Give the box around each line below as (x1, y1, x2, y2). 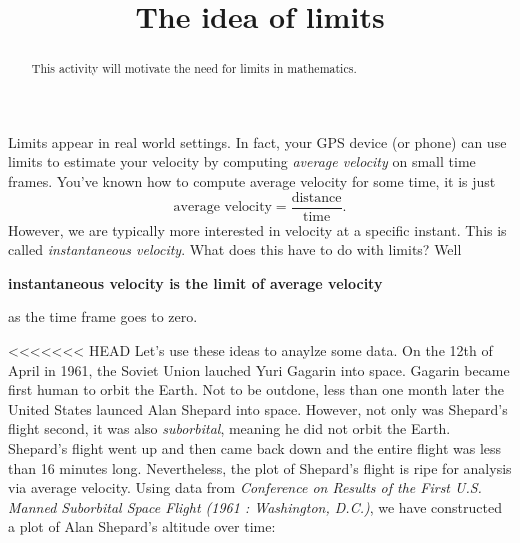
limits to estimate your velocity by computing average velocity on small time (8, 151, 476, 172)
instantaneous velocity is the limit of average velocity (8, 272, 383, 293)
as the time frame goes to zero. (8, 306, 198, 327)
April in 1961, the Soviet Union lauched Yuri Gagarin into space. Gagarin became (8, 359, 510, 380)
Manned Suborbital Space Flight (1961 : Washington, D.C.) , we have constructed (8, 496, 503, 517)
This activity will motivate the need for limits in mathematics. (31, 60, 357, 77)
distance (291, 190, 342, 205)
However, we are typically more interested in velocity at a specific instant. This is (8, 219, 507, 240)
